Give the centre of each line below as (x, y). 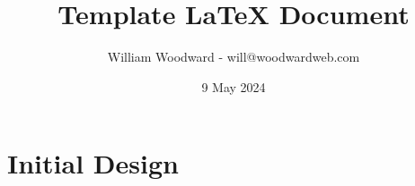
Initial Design (93, 163)
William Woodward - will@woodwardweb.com (234, 57)
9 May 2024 (234, 86)
